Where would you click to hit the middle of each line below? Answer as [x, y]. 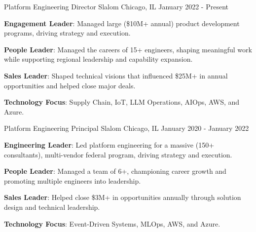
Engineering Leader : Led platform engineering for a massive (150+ [109, 144]
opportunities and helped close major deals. [70, 85]
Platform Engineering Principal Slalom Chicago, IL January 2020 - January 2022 [127, 128]
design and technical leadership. [52, 207]
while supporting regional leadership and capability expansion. [98, 59]
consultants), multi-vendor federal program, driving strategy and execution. [118, 154]
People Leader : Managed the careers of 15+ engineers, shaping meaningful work [128, 49]
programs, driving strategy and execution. [67, 33]
